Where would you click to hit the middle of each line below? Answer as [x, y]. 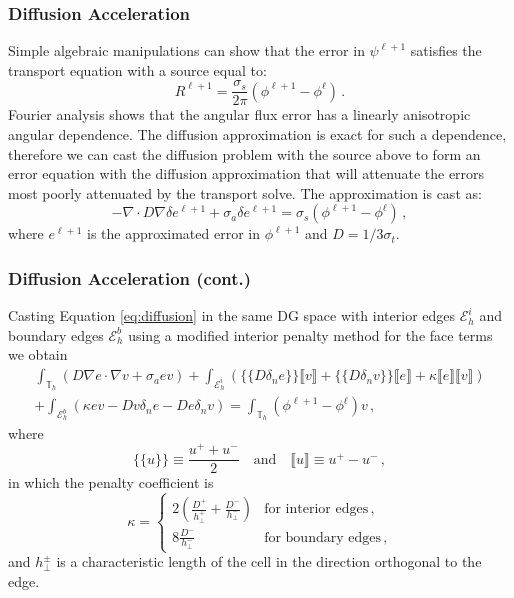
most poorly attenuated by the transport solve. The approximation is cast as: [245, 192]
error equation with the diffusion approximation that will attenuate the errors [246, 173]
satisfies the [446, 50]
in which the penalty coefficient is [111, 482]
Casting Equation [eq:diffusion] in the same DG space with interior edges [232, 315]
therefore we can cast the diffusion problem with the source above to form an [244, 153]
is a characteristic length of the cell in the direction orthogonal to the [269, 561]
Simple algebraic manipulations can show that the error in [186, 50]
